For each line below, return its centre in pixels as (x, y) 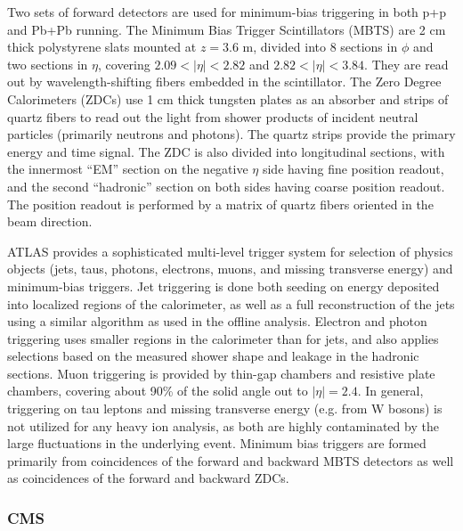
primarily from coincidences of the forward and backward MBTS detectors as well (231, 460)
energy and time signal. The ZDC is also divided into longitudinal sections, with (226, 151)
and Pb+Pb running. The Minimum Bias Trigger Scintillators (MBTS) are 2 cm (227, 29)
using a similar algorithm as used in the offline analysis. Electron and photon (217, 321)
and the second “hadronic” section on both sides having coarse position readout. (226, 186)
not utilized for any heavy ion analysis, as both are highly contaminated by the (223, 425)
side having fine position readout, (353, 169)
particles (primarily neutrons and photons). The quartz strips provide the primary (231, 134)
